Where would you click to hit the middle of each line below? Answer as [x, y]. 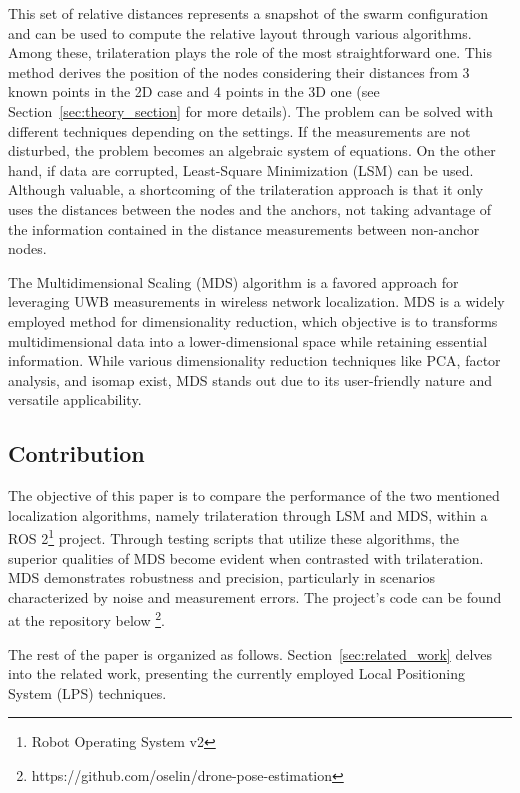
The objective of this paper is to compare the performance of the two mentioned [254, 495]
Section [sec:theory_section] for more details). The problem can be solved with [251, 110]
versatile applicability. [75, 399]
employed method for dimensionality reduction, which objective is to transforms [253, 320]
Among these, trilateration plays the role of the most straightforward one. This [250, 52]
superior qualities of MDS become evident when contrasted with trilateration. [246, 557]
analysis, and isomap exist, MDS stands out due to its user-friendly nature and [250, 379]
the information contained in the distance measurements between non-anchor [244, 228]
